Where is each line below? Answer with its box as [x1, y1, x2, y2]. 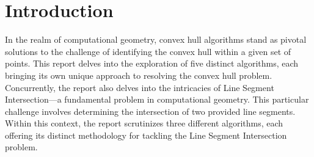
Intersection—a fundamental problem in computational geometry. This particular [5, 93, 309, 106]
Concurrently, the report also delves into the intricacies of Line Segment [5, 81, 274, 93]
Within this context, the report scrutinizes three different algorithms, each [5, 117, 283, 130]
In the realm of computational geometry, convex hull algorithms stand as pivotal [5, 33, 307, 46]
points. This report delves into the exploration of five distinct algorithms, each [5, 57, 299, 70]
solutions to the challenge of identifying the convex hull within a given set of [5, 45, 291, 57]
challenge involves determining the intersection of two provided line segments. [5, 104, 296, 117]
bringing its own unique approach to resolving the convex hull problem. [5, 68, 272, 81]
